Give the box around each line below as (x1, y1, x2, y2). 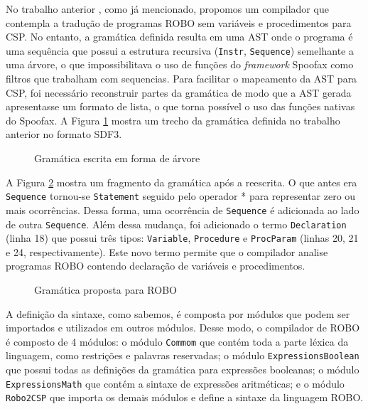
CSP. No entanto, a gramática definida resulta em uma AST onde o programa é (6, 29, 353, 44)
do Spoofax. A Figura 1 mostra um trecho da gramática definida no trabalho (6, 112, 340, 127)
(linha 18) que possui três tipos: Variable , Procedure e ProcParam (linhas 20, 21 (6, 230, 359, 245)
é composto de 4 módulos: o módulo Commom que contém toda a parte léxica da (6, 334, 349, 349)
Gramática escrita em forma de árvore (34, 151, 200, 165)
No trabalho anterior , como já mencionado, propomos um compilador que (6, 1, 329, 16)
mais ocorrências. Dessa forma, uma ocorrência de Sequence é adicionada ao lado (6, 202, 359, 217)
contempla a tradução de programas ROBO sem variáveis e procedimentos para (6, 15, 352, 30)
